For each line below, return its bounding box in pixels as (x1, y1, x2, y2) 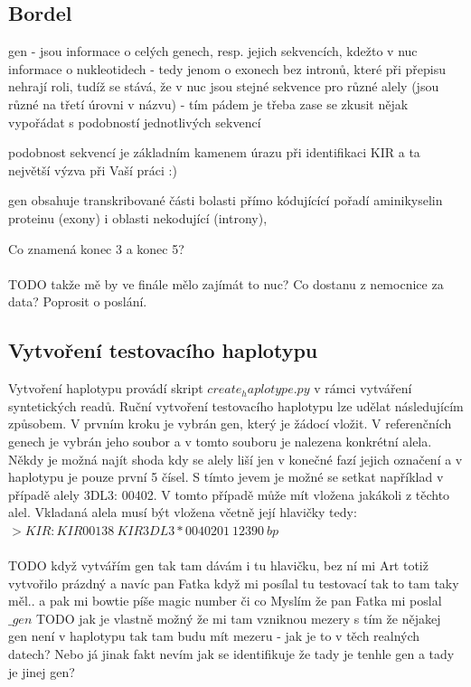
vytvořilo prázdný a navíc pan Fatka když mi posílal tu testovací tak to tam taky (8, 573, 459, 592)
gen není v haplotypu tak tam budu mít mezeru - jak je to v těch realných (8, 626, 420, 645)
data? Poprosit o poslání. (8, 292, 147, 311)
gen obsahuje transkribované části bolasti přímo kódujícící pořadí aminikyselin (8, 191, 443, 210)
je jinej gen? (8, 662, 75, 681)
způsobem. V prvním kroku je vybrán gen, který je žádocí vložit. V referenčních (8, 414, 452, 433)
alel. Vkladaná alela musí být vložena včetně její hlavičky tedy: (8, 503, 357, 522)
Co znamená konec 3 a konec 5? (8, 239, 184, 258)
